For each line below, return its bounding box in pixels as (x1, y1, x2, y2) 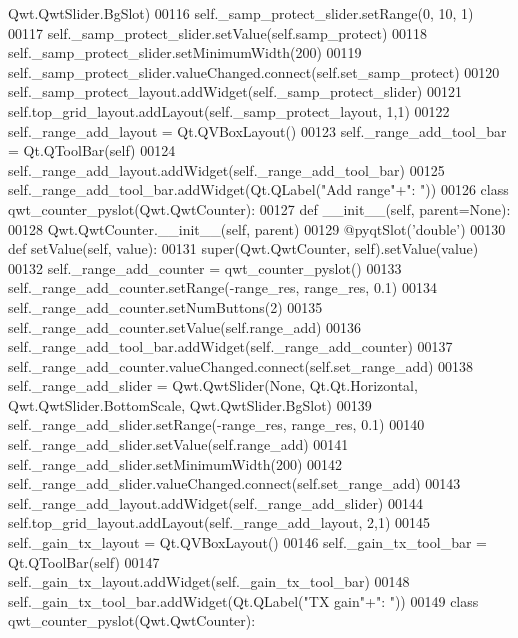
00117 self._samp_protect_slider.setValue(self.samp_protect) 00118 (8, 22, 428, 43)
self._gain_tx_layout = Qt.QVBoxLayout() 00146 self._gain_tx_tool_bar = (8, 532, 487, 553)
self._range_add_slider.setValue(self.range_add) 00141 (8, 434, 349, 455)
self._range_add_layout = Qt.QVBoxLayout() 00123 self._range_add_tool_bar (8, 120, 507, 141)
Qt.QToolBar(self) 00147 (8, 551, 160, 572)
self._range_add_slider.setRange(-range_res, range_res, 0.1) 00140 (8, 414, 425, 435)
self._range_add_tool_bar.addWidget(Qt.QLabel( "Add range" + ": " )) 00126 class (8, 179, 509, 200)
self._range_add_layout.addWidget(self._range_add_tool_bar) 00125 (8, 159, 445, 180)
